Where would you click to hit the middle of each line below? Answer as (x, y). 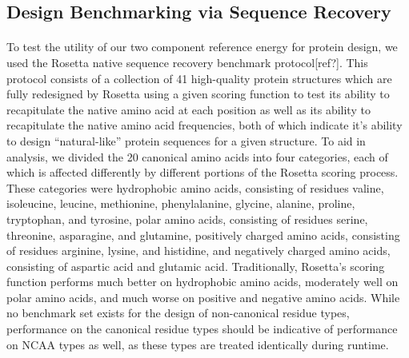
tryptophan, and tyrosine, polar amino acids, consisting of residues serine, (187, 219)
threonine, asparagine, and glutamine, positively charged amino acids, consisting (203, 235)
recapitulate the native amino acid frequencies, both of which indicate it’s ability (204, 125)
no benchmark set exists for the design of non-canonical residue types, (178, 313)
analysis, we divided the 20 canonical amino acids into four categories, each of (197, 156)
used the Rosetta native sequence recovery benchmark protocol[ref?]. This (187, 62)
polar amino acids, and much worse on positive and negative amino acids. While (203, 297)
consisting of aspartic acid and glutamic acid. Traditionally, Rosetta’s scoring (196, 266)
